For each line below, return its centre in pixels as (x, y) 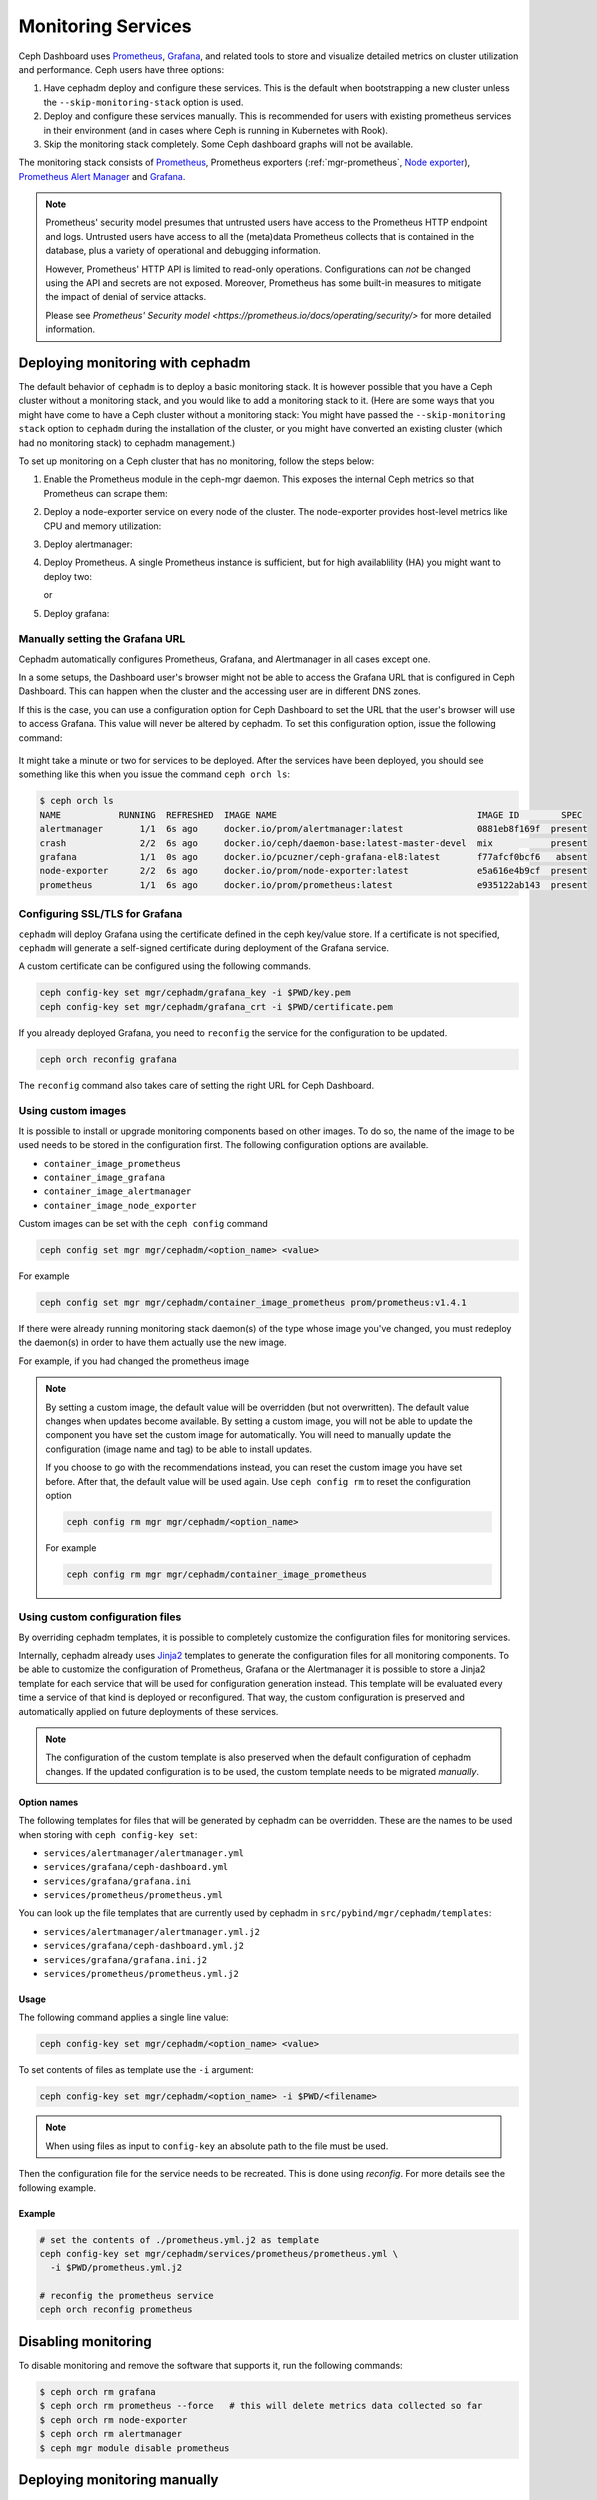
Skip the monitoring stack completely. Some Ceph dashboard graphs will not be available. (228, 144)
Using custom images (72, 1111)
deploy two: (68, 576)
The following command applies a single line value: (123, 2017)
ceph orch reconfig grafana (108, 1059)
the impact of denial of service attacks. (126, 297)
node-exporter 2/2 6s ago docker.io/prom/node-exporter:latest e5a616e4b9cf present (314, 871)
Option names (48, 1802)
